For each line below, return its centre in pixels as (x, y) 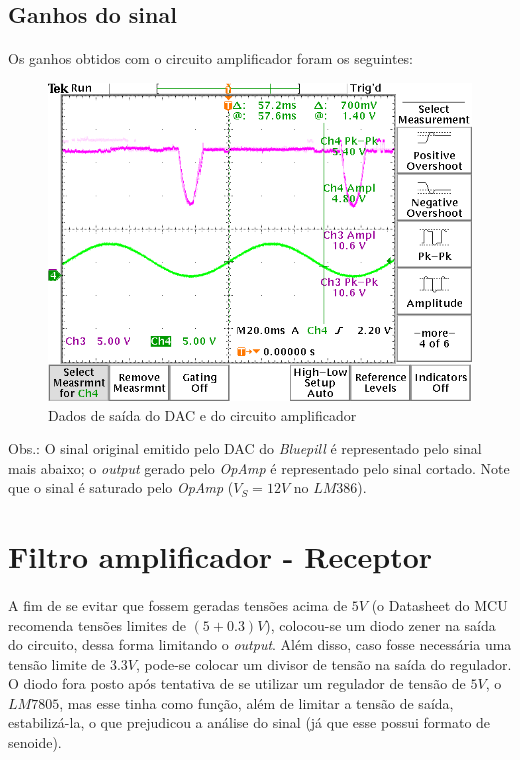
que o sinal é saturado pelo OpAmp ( (121, 487)
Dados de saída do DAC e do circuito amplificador (202, 414)
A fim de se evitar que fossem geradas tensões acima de (178, 604)
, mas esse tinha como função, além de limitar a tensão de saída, (256, 702)
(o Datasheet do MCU (439, 604)
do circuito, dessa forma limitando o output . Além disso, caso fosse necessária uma (260, 644)
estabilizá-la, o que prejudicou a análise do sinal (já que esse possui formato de (249, 722)
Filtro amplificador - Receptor (220, 556)
